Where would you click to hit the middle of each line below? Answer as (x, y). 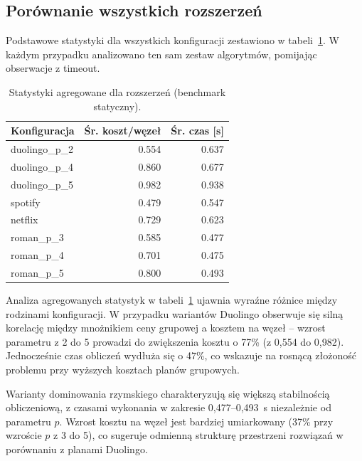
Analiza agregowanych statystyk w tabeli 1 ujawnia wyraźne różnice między (172, 300)
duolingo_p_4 (42, 166)
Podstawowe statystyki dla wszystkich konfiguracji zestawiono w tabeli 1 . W (172, 40)
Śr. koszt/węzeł (123, 131)
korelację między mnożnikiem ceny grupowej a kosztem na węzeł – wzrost (166, 328)
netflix (25, 219)
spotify (26, 202)
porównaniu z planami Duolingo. (77, 449)
